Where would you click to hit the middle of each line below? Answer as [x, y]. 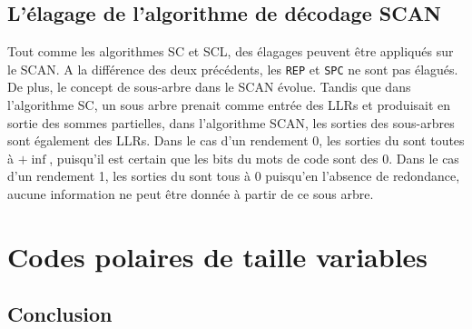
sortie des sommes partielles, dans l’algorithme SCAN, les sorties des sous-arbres [231, 122]
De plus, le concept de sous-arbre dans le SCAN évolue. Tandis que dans [209, 87]
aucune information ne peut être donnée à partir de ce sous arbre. [191, 194]
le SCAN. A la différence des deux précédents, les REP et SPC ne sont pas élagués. [233, 69]
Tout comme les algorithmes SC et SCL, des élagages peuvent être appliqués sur [231, 51]
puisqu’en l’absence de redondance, [363, 176]
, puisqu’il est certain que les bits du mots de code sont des [214, 158]
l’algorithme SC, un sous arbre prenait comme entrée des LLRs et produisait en [229, 105]
